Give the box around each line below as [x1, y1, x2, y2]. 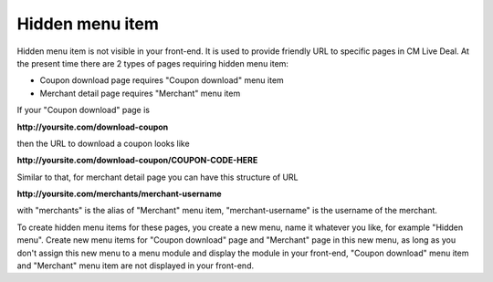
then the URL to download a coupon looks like [16, 138, 191, 149]
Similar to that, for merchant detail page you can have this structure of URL [16, 172, 299, 183]
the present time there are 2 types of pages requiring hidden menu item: [16, 57, 289, 68]
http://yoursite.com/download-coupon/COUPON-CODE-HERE [16, 155, 258, 166]
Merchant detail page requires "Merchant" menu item [39, 88, 241, 99]
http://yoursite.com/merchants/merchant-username [16, 188, 222, 200]
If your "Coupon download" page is [16, 105, 151, 116]
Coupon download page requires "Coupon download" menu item [39, 75, 285, 86]
